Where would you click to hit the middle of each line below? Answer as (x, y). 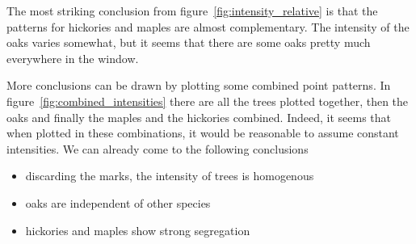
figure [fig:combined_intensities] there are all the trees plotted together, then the (208, 101)
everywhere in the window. (73, 58)
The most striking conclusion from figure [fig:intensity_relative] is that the (192, 11)
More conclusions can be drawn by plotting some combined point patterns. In (199, 85)
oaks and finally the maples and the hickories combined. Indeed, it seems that (199, 117)
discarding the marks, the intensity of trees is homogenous (170, 176)
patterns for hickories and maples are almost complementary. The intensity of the (208, 26)
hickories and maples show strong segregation (138, 230)
